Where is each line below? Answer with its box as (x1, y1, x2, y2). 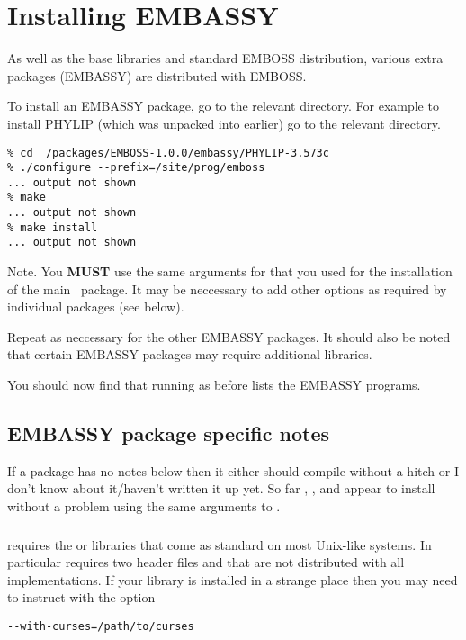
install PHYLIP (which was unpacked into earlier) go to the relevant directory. (7, 113, 441, 132)
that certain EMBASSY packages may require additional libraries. (7, 345, 372, 364)
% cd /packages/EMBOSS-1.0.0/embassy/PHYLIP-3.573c (7, 146, 329, 159)
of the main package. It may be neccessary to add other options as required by (7, 279, 447, 298)
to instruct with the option (7, 588, 156, 607)
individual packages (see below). (7, 297, 184, 316)
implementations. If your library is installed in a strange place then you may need (7, 570, 458, 589)
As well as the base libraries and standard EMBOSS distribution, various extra (7, 49, 444, 68)
